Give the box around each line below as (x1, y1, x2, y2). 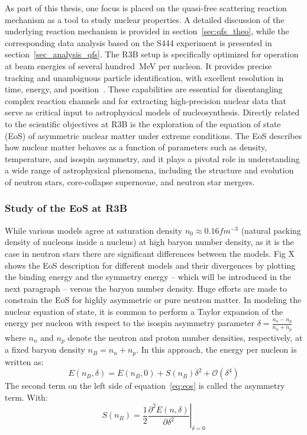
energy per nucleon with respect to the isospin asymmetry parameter (5, 317, 255, 329)
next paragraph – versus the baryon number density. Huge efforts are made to (5, 282, 287, 294)
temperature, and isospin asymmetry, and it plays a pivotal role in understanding (5, 152, 300, 165)
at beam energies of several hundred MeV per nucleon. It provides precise (5, 59, 272, 72)
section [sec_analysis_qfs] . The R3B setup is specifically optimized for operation (5, 48, 299, 60)
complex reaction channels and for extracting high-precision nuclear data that (5, 94, 286, 107)
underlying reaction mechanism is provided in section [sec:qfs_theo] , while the (5, 25, 289, 37)
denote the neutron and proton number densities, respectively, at (67, 331, 303, 343)
